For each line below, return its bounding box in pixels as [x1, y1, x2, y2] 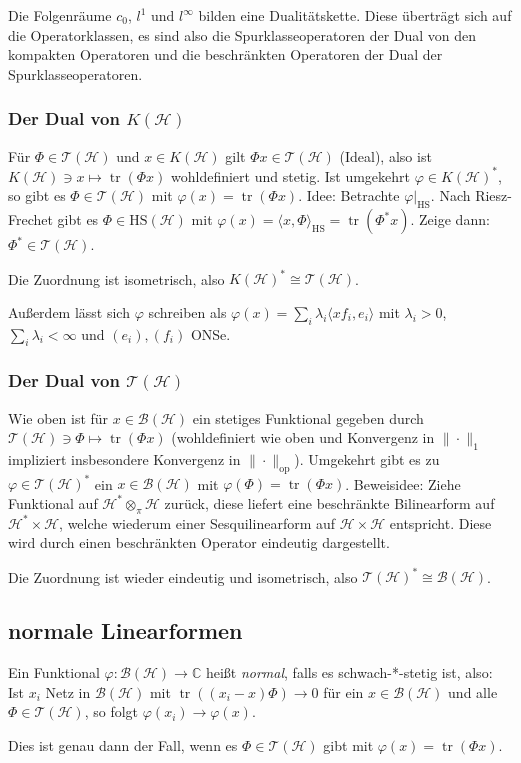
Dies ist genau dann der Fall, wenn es [8, 734, 238, 755]
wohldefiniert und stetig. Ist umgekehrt [170, 165, 411, 186]
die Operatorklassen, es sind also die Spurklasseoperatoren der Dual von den [8, 24, 477, 45]
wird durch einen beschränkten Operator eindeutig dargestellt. [8, 532, 390, 553]
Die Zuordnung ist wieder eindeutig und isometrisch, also [8, 566, 358, 587]
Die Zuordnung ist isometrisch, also [8, 268, 225, 289]
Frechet [8, 209, 53, 230]
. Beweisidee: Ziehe [345, 473, 461, 494]
